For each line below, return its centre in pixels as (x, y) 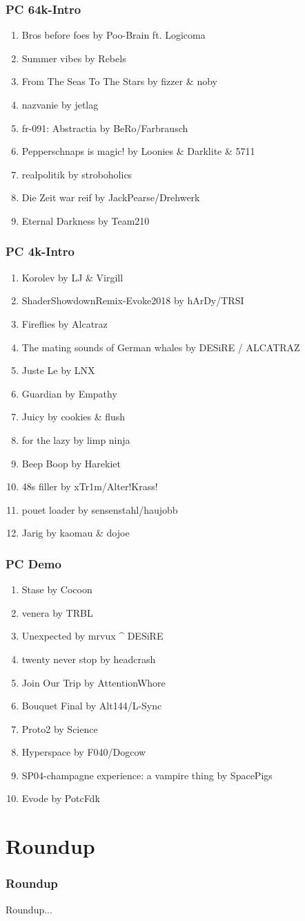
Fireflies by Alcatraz (65, 323)
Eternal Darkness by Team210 (86, 220)
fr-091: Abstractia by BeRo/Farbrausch (105, 128)
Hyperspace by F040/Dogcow (84, 752)
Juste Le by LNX (58, 370)
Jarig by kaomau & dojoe (76, 533)
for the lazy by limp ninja (76, 439)
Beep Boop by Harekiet (71, 463)
